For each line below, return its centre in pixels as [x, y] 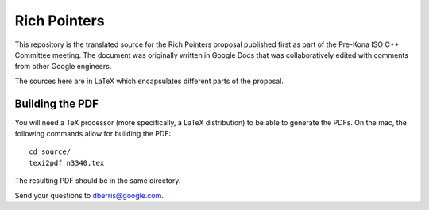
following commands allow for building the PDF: [93, 134]
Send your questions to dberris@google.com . [89, 195]
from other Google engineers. [63, 67]
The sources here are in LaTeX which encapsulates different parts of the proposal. [149, 81]
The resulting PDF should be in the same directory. [98, 181]
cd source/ [50, 152]
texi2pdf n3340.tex [67, 163]
